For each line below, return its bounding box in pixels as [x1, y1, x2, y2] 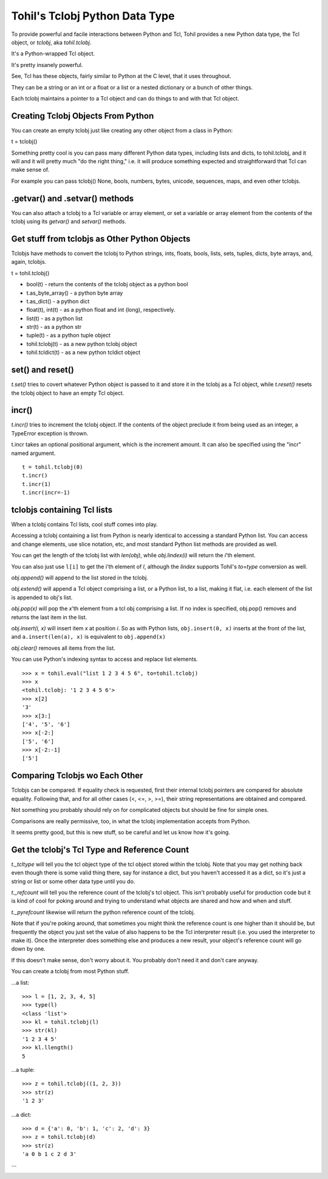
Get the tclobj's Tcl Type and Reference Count [11, 844, 190, 855]
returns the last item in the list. [11, 613, 87, 621]
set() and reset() [11, 365, 74, 375]
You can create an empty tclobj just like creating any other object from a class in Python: [11, 127, 233, 134]
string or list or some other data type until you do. [11, 878, 135, 885]
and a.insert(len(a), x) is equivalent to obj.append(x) [11, 633, 166, 641]
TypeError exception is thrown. [11, 429, 89, 437]
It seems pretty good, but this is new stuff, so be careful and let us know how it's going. [11, 828, 230, 836]
